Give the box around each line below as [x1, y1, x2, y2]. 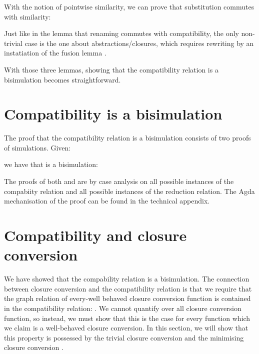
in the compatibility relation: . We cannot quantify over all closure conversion [4, 302, 241, 313]
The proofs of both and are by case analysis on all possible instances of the [4, 176, 234, 186]
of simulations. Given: [4, 142, 71, 152]
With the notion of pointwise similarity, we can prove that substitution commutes [4, 1, 254, 11]
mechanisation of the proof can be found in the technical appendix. [4, 195, 210, 206]
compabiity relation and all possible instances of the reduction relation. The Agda [4, 185, 255, 196]
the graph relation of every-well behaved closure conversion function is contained [4, 293, 251, 303]
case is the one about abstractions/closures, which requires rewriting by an [24, 37, 254, 48]
